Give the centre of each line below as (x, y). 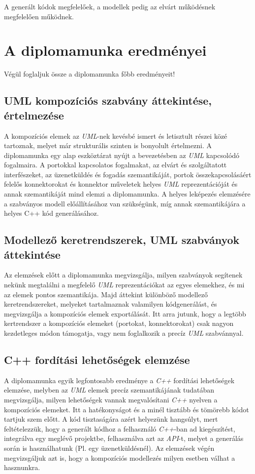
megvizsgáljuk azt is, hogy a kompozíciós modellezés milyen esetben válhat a (120, 457)
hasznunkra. (22, 467)
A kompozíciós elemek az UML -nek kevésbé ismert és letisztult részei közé (116, 136)
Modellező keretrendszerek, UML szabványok (122, 240)
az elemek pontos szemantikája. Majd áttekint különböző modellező (106, 294)
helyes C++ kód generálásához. (51, 213)
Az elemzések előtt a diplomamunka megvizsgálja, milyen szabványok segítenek (123, 275)
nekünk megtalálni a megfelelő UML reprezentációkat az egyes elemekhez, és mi (124, 285)
